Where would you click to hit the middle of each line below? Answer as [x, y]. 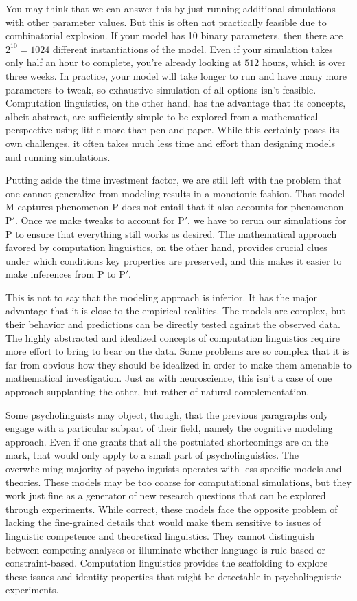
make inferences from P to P [66, 274]
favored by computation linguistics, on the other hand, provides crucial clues [166, 247]
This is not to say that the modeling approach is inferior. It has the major [161, 297]
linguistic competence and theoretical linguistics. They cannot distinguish [160, 535]
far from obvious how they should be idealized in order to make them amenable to [178, 364]
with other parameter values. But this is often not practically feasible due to [166, 22]
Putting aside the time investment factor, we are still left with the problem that [174, 180]
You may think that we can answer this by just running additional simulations [171, 8]
